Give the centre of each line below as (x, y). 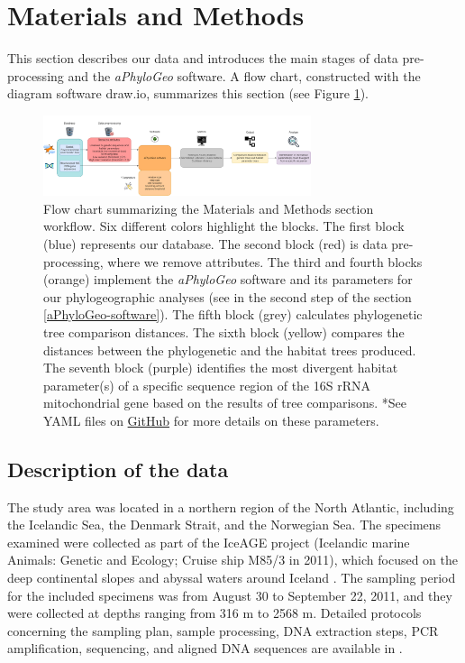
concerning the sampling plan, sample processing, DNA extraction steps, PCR (223, 630)
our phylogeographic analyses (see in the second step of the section (228, 296)
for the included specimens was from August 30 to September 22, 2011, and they (230, 595)
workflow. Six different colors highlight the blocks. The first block (224, 226)
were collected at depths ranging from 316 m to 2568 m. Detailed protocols (214, 613)
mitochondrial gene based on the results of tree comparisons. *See (225, 403)
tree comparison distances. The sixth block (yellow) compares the (224, 331)
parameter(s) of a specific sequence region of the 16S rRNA (207, 385)
